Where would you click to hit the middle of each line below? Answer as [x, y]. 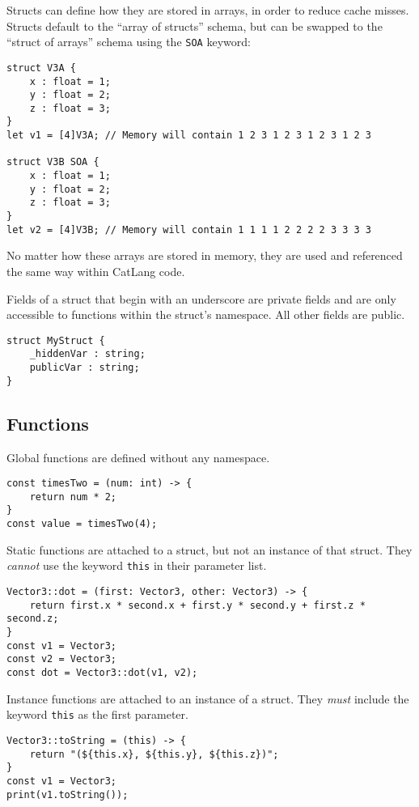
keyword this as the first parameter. [97, 714]
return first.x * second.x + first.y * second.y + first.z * [197, 605]
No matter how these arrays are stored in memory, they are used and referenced [205, 255]
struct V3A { [41, 68]
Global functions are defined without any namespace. [138, 457]
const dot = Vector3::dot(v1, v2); [102, 672]
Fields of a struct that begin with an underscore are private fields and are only [201, 298]
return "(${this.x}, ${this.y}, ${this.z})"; [154, 754]
